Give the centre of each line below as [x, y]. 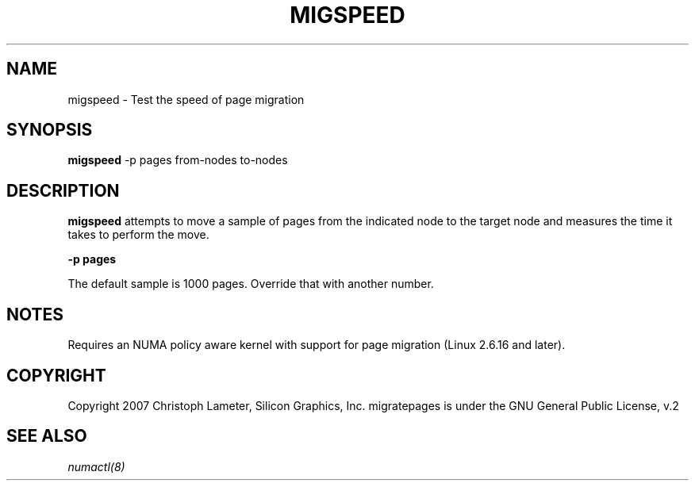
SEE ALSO [47, 436]
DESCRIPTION [63, 190]
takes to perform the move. [138, 235]
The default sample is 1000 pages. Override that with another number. [251, 284]
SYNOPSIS [50, 130]
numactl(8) [96, 466]
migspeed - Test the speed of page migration [186, 99]
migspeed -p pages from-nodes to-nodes [178, 160]
